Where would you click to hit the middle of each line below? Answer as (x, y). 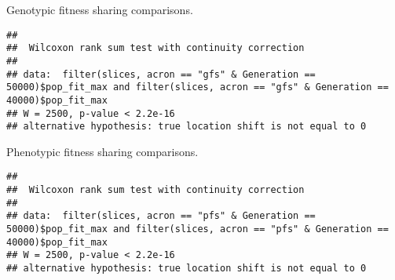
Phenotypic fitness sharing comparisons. (102, 151)
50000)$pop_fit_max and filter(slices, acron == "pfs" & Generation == (197, 229)
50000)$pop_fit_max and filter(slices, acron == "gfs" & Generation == (197, 87)
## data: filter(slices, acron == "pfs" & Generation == (161, 216)
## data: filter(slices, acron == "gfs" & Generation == (161, 74)
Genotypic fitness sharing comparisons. (100, 9)
